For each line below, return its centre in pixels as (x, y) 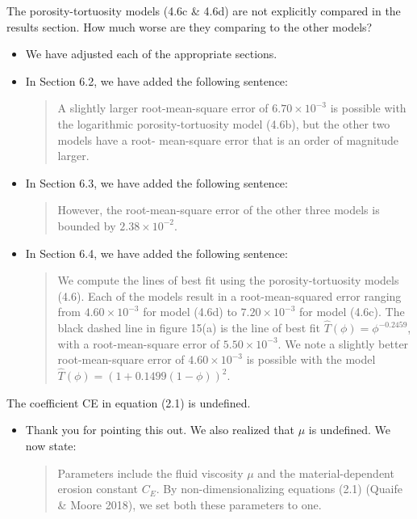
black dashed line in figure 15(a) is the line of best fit (189, 328)
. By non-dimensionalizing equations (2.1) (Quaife (279, 489)
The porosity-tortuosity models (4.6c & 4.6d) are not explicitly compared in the (204, 11)
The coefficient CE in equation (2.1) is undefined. (129, 402)
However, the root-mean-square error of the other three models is (219, 210)
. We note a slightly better (343, 343)
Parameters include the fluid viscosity (150, 473)
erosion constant (98, 489)
